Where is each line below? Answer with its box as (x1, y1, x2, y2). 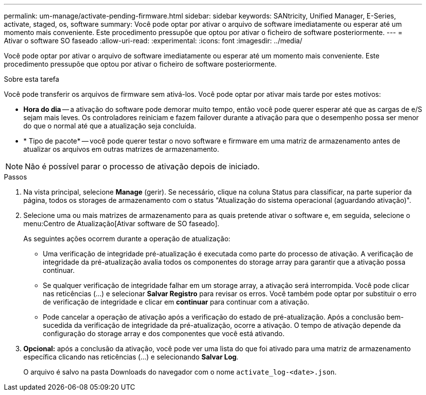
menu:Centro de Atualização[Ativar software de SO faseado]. (23, 219, 219, 228)
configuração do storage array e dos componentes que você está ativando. (43, 329, 285, 338)
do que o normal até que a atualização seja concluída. (23, 122, 196, 130)
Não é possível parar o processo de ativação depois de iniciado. (25, 162, 260, 171)
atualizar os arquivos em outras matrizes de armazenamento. (23, 145, 219, 153)
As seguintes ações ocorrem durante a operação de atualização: (23, 234, 231, 243)
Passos (4, 173, 27, 181)
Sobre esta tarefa (4, 75, 59, 83)
